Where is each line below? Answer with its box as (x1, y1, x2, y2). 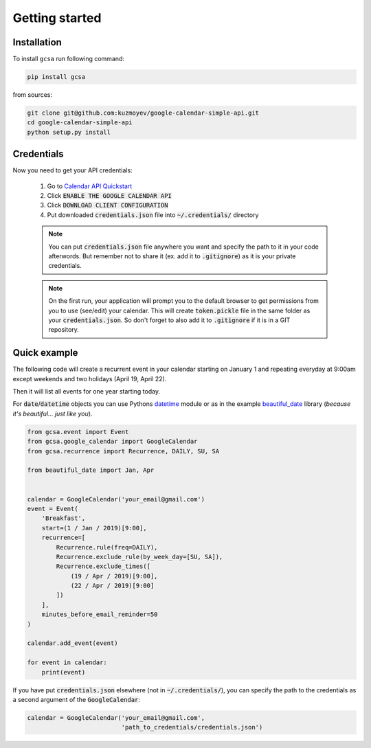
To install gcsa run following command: (12, 55, 125, 63)
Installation (12, 36, 62, 48)
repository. (48, 326, 79, 334)
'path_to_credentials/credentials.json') (121, 723, 263, 732)
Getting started (12, 10, 102, 25)
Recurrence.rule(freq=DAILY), (56, 543, 158, 551)
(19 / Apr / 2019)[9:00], (70, 572, 158, 580)
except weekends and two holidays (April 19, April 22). (12, 374, 167, 383)
